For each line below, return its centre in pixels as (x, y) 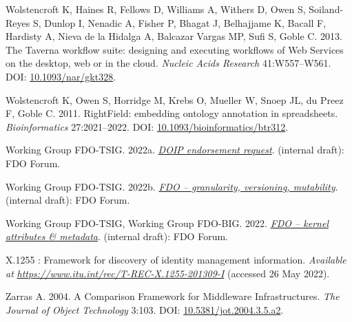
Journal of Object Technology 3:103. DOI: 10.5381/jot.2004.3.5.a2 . (145, 309)
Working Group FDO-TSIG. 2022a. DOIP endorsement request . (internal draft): (175, 150)
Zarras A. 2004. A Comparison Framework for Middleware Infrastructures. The (173, 296)
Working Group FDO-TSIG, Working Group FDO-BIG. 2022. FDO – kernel (167, 223)
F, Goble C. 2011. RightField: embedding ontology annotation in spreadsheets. (172, 113)
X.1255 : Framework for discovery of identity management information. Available (176, 259)
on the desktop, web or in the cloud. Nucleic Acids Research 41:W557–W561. (168, 63)
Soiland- (326, 9)
